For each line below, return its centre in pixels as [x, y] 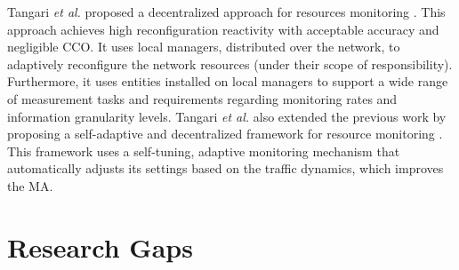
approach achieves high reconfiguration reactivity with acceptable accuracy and [223, 29]
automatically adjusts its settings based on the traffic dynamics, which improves [225, 168]
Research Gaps [100, 246]
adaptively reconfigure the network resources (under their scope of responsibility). [230, 64]
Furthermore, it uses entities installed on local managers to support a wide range [228, 81]
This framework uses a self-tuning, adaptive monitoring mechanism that [204, 151]
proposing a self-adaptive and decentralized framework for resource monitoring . [225, 134]
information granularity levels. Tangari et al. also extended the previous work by [227, 116]
